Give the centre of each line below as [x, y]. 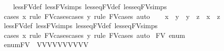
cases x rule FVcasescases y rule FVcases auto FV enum [94, 35]
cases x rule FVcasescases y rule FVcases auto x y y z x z [112, 16]
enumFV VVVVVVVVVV [46, 44]
